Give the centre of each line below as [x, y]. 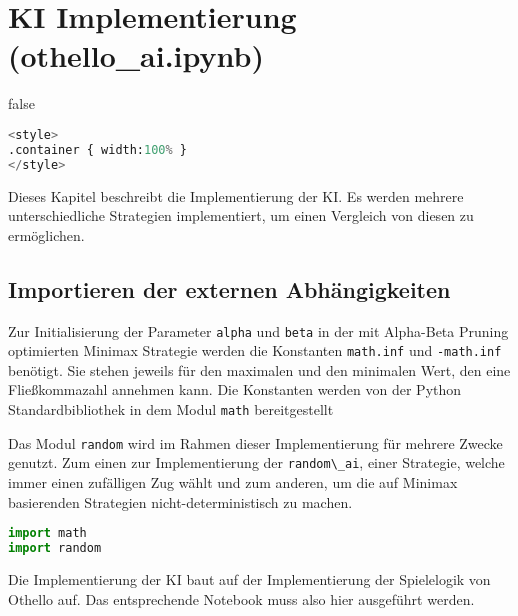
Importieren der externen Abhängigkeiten [229, 288]
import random [55, 548]
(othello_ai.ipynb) [136, 55]
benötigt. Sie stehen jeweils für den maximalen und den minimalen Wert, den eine [259, 369]
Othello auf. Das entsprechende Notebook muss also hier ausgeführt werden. [241, 598]
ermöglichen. [46, 234]
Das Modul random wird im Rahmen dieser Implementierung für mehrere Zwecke [255, 442]
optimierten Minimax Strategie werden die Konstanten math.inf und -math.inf [255, 350]
